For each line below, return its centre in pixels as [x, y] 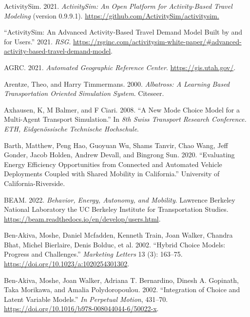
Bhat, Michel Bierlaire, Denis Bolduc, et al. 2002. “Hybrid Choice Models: [115, 244]
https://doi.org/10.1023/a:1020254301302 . [67, 264]
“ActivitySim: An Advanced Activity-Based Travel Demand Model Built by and [123, 32]
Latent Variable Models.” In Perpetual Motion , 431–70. [86, 299]
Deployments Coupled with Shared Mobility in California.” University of [112, 174]
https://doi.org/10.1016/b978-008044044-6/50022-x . [81, 308]
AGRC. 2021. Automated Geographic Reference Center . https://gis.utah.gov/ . [120, 67]
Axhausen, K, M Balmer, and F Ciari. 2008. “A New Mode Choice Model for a [122, 109]
